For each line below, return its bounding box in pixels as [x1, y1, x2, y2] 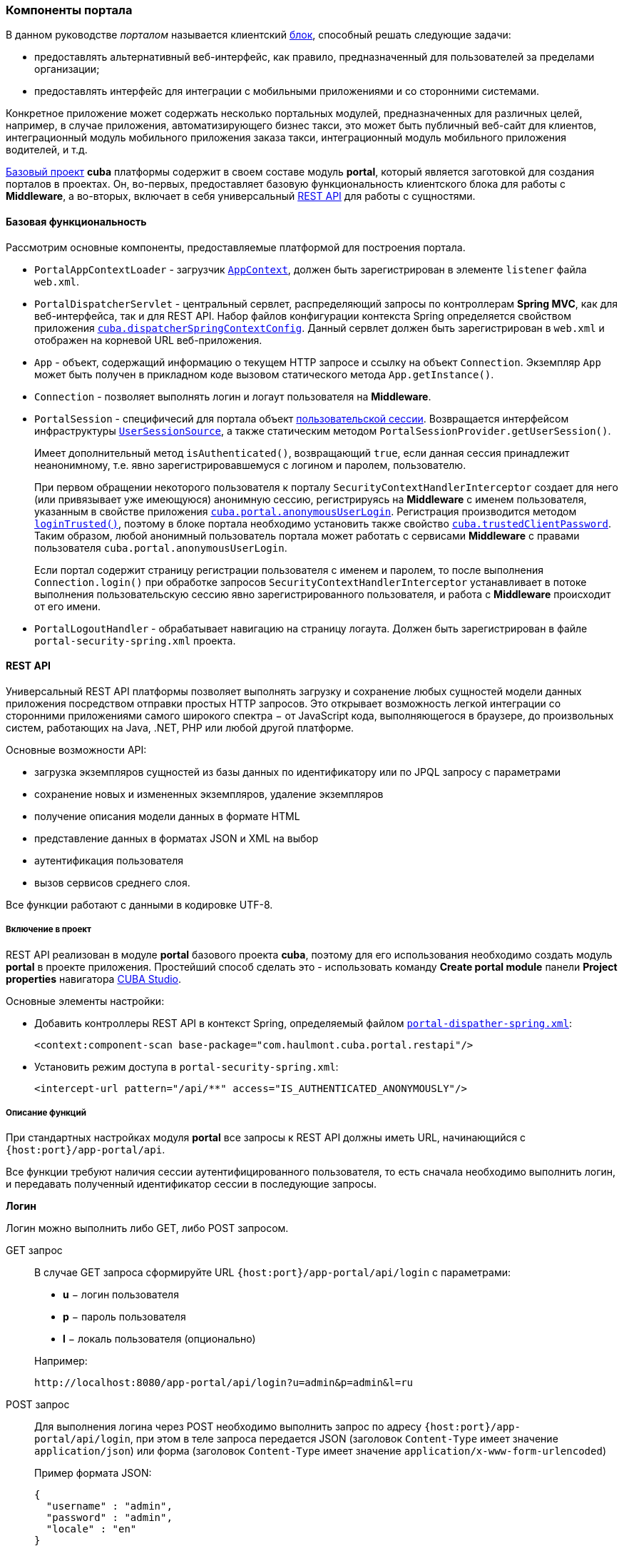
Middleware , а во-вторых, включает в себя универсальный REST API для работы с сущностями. [6, 190, 476, 203]
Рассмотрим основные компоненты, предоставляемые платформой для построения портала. [6, 241, 466, 253]
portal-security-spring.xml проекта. [34, 634, 236, 647]
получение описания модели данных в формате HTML [34, 809, 300, 822]
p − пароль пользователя [63, 1310, 186, 1323]
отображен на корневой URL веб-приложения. [34, 333, 262, 346]
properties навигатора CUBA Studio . [6, 972, 182, 985]
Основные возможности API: [6, 743, 147, 756]
